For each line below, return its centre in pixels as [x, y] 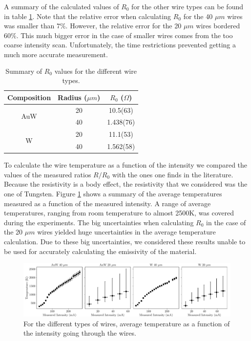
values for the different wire [95, 71]
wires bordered [218, 26]
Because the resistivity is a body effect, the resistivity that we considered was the [126, 184]
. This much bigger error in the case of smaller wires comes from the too [125, 35]
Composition [29, 97]
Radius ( [73, 97]
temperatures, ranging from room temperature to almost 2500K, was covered [119, 213]
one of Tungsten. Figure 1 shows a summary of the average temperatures [113, 193]
